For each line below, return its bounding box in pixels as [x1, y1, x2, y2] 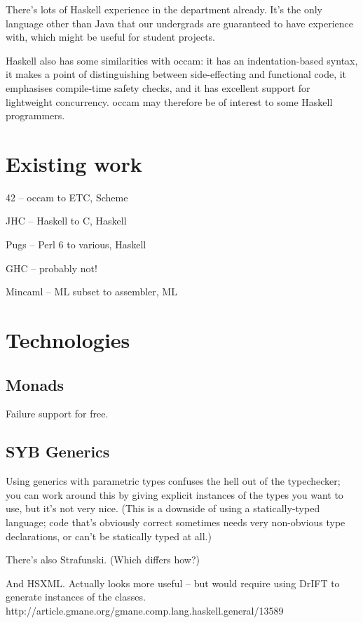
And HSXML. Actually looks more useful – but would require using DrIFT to [6, 575, 340, 590]
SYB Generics [6, 441, 110, 462]
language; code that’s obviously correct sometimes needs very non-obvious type [6, 515, 345, 529]
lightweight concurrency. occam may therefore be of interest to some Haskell [6, 94, 333, 109]
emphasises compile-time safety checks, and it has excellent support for [6, 80, 310, 95]
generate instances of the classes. [6, 589, 146, 604]
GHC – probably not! [6, 260, 97, 275]
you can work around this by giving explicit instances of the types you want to [6, 487, 343, 502]
